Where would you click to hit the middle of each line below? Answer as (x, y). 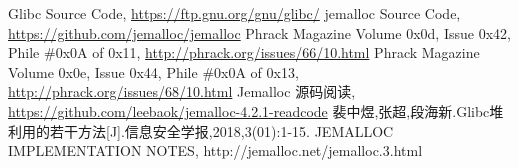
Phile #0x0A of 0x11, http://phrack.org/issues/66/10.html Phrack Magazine (244, 52)
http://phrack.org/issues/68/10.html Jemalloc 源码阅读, (182, 91)
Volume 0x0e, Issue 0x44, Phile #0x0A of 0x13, (153, 71)
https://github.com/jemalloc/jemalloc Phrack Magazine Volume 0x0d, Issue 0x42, (259, 32)
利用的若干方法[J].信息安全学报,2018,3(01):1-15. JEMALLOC (201, 130)
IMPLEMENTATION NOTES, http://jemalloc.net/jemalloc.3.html (215, 150)
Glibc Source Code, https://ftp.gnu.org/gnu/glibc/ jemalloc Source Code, (234, 13)
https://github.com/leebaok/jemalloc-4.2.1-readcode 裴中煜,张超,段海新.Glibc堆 (256, 110)
